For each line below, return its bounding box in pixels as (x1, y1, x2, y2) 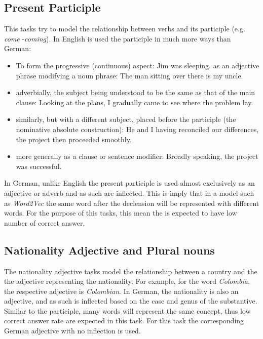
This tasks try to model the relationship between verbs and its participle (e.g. (4, 23, 245, 34)
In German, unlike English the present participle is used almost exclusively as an (4, 178, 255, 188)
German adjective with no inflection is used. (4, 325, 141, 336)
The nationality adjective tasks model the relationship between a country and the (4, 266, 257, 276)
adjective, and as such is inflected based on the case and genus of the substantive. (4, 295, 257, 306)
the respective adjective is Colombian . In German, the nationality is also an (4, 285, 239, 296)
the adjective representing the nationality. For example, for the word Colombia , (4, 276, 250, 286)
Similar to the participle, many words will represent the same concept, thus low (4, 305, 251, 316)
